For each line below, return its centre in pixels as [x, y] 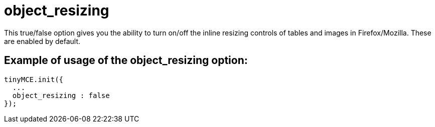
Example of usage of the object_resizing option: [126, 60]
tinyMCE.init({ [34, 79]
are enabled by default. [42, 41]
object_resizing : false [61, 95]
